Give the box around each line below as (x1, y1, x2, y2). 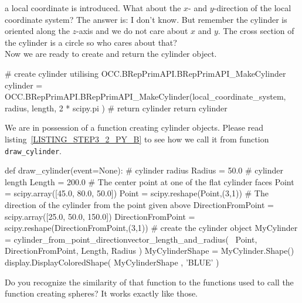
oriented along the (5, 25, 70, 37)
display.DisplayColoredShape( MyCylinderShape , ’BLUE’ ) (5, 256, 219, 268)
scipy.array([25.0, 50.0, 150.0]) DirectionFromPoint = (5, 210, 195, 222)
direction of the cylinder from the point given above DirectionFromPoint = (5, 198, 274, 210)
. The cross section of (218, 25, 294, 37)
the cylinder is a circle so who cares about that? (5, 36, 177, 48)
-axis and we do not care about (76, 25, 188, 37)
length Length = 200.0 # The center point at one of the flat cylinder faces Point (5, 175, 294, 188)
